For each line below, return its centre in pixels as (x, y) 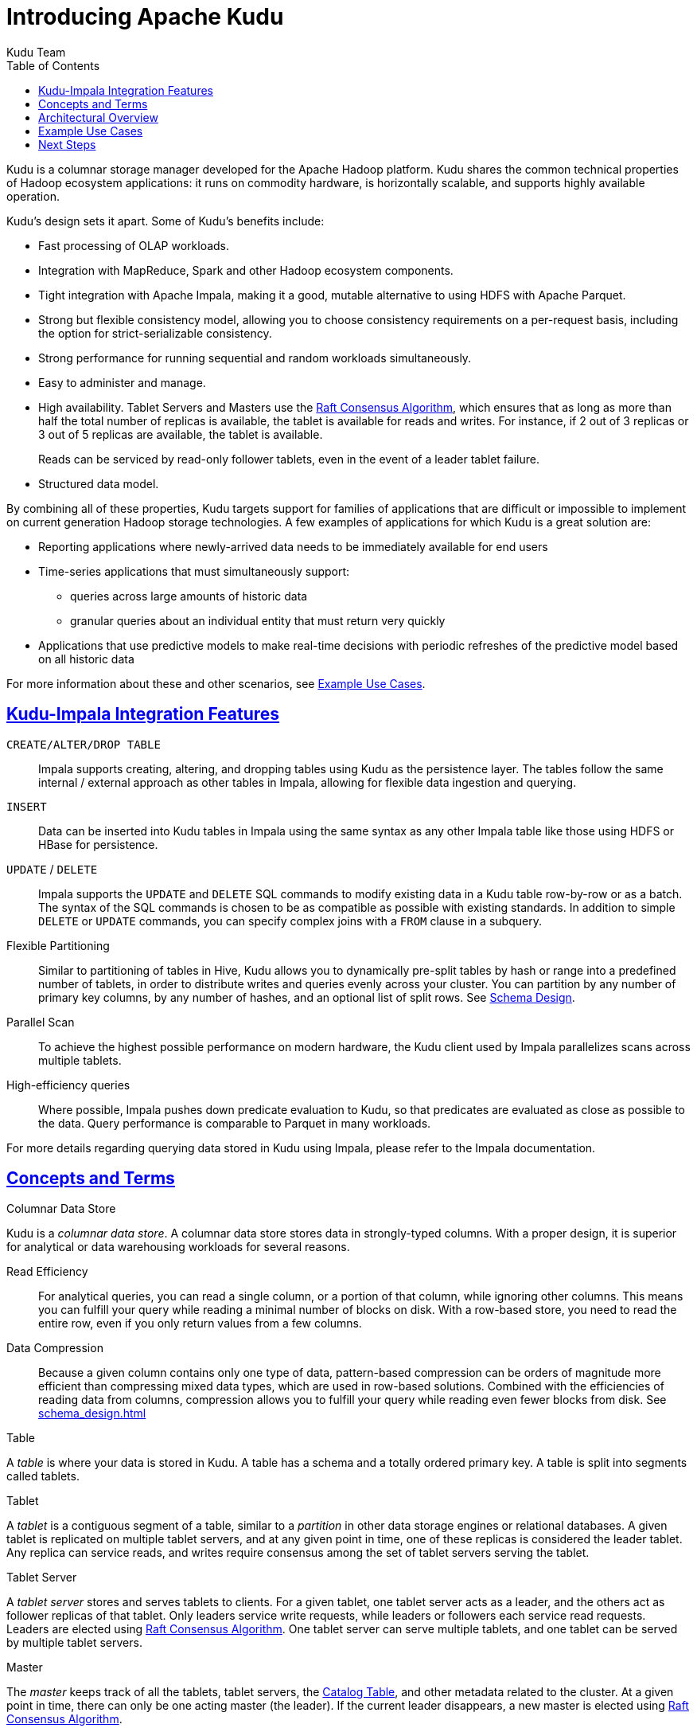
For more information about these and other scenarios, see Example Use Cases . (216, 683)
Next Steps (67, 144)
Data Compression (55, 1348)
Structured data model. (99, 483)
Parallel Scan (41, 1022)
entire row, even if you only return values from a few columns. (200, 1323)
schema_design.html (92, 1413)
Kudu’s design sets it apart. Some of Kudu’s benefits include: (165, 221)
